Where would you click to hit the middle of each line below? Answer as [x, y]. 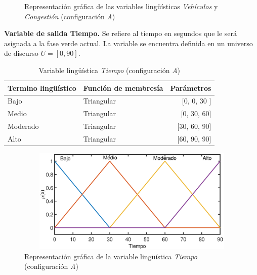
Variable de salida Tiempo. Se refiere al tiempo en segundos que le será [121, 33]
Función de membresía [123, 88]
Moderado [23, 126]
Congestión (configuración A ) [70, 16]
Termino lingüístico [42, 88]
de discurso [21, 53]
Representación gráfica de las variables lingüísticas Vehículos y [121, 6]
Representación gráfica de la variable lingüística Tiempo [111, 256]
